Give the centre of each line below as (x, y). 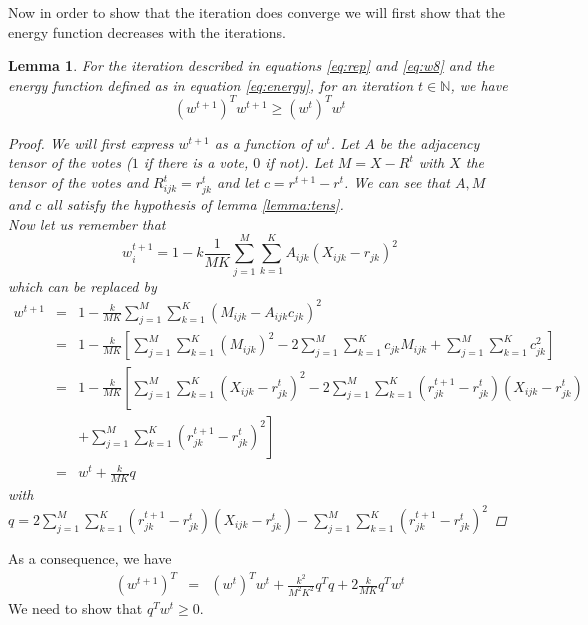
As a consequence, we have (90, 558)
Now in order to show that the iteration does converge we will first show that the (257, 12)
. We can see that (397, 182)
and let (237, 182)
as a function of (263, 142)
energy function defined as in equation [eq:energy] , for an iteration (211, 84)
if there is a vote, (196, 162)
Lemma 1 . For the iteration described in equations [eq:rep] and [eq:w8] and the (251, 65)
